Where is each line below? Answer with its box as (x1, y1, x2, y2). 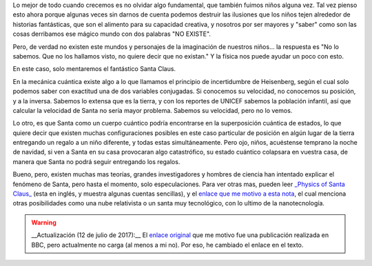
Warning (31, 218, 56, 227)
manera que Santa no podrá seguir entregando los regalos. (12, 157, 180, 165)
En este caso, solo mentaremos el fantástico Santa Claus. (12, 65, 176, 73)
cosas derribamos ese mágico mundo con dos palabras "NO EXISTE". (12, 30, 211, 38)
